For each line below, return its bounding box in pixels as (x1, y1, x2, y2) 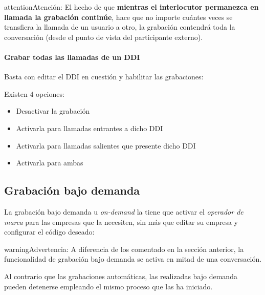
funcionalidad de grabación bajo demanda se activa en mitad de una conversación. (4, 254, 262, 264)
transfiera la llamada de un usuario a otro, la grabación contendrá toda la (4, 22, 235, 32)
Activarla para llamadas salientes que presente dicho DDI (16, 140, 196, 151)
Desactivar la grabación (16, 106, 90, 116)
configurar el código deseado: (4, 226, 95, 237)
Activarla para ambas (16, 157, 83, 168)
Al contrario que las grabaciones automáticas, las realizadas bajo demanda (4, 270, 237, 281)
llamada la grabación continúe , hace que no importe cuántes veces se (4, 11, 233, 22)
